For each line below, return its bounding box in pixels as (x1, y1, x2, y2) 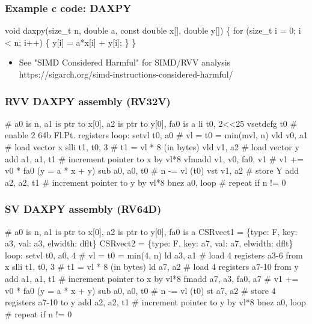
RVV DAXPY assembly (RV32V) (5, 93, 171, 108)
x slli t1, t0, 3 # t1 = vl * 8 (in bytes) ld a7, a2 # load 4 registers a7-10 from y (5, 260, 299, 273)
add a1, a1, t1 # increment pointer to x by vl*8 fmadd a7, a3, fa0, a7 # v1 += (5, 272, 299, 284)
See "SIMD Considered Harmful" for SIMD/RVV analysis (19, 56, 231, 69)
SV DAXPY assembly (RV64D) (5, 201, 162, 216)
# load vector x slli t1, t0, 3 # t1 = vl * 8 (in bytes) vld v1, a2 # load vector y (5, 141, 299, 153)
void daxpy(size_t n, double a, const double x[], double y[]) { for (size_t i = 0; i (5, 24, 301, 37)
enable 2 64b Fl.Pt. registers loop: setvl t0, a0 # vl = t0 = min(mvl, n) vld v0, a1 (5, 129, 308, 141)
